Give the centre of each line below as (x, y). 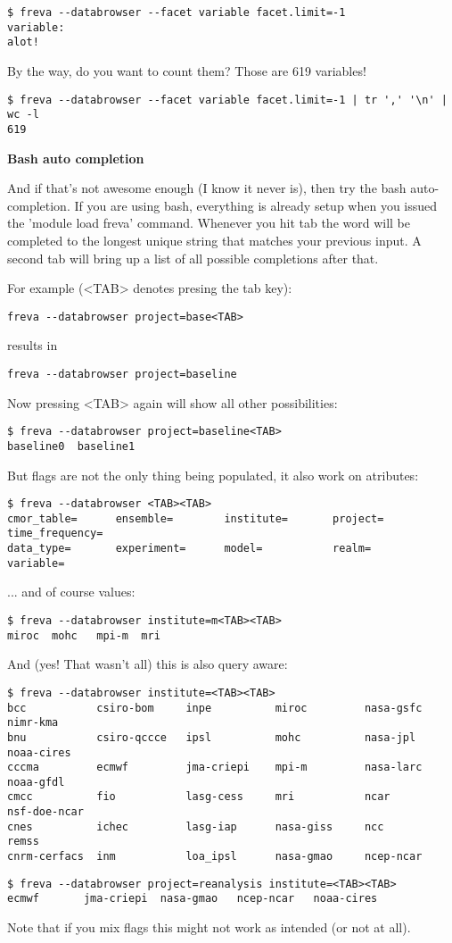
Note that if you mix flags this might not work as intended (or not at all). (209, 927)
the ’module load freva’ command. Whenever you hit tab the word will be (209, 223)
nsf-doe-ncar (45, 812)
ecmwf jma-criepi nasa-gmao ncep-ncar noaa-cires (193, 899)
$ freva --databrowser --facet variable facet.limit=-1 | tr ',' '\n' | (227, 100)
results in (33, 345)
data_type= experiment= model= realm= (189, 549)
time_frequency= (55, 534)
